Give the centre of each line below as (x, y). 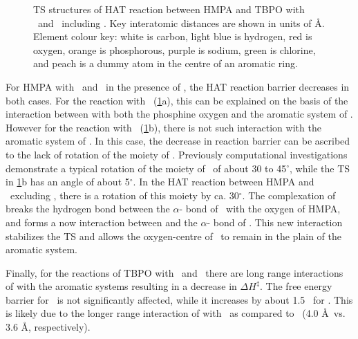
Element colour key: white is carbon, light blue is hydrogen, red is (173, 36)
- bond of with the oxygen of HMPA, (260, 209)
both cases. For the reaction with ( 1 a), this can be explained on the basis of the (177, 100)
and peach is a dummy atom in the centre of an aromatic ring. (166, 63)
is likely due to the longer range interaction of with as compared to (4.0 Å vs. (176, 313)
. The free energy (296, 286)
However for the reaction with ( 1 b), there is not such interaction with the (163, 127)
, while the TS (320, 168)
